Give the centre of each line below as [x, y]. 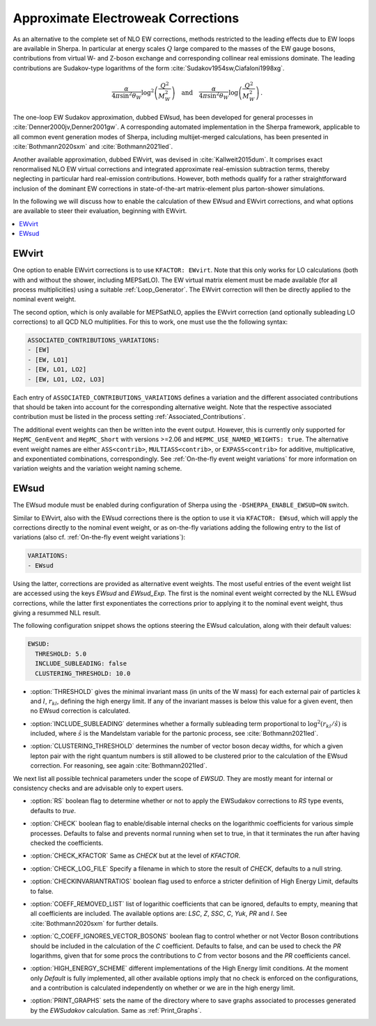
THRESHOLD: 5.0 [61, 654]
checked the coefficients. [67, 843]
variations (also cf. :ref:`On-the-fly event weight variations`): [99, 537]
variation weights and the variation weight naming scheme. [97, 468]
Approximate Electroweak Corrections [126, 18]
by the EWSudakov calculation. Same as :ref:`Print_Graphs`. [116, 1010]
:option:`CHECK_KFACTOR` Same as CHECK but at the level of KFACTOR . [135, 855]
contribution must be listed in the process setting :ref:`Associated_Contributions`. [129, 417]
